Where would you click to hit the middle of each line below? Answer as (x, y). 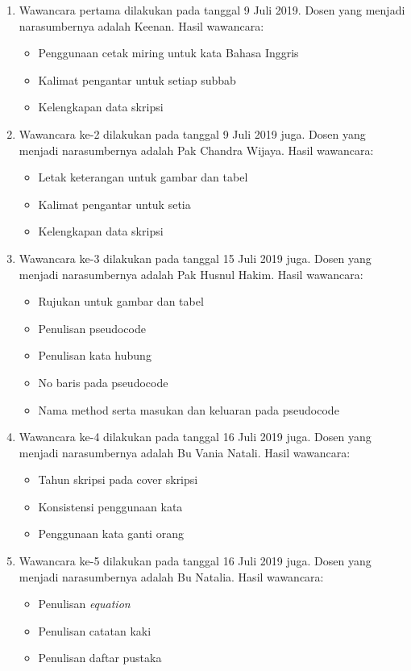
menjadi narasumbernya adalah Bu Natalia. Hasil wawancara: (171, 576)
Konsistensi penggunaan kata (110, 506)
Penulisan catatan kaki (95, 630)
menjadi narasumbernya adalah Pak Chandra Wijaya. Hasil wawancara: (196, 150)
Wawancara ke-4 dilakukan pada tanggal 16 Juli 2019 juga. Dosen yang (195, 437)
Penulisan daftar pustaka (100, 658)
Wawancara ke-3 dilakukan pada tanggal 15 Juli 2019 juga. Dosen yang (195, 258)
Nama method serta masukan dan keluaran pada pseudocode (189, 409)
